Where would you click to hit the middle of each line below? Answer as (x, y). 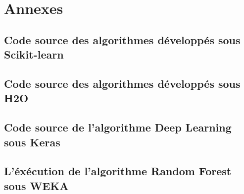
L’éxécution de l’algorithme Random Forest (118, 171)
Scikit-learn (34, 54)
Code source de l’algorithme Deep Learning (118, 127)
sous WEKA (36, 185)
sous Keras (32, 142)
